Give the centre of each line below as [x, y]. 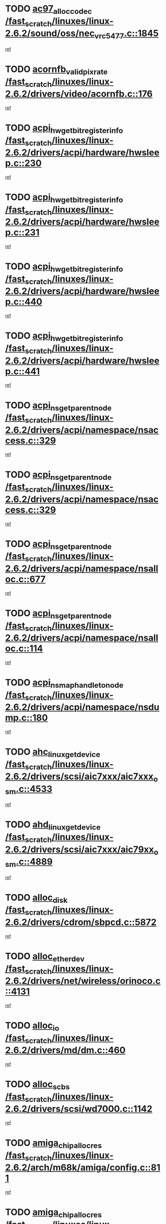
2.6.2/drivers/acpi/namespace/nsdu [82, 707]
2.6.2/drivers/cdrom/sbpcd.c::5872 [81, 922]
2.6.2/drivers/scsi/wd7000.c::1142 [79, 1109]
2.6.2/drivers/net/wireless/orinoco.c [83, 981]
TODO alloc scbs [38, 1085]
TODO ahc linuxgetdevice [53, 753]
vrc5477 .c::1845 [126, 34]
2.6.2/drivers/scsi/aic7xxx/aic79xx [80, 849]
